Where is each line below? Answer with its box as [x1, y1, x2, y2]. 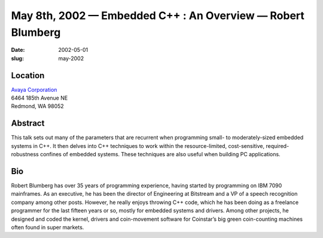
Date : [11, 47, 25, 54]
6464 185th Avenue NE [11, 94, 68, 101]
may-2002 [58, 54, 84, 62]
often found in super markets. [11, 224, 84, 231]
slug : [11, 54, 24, 62]
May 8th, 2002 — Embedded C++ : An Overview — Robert [11, 9, 305, 22]
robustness [11, 151, 39, 158]
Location [11, 70, 45, 81]
